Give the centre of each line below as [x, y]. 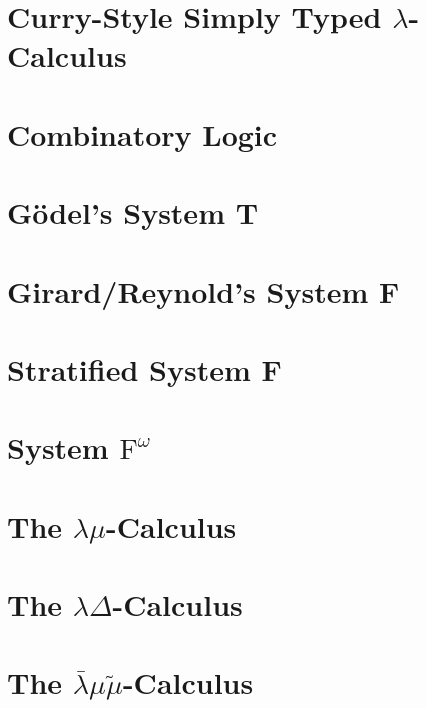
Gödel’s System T [133, 212]
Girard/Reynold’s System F [203, 290]
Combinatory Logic [142, 133]
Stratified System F [144, 368]
